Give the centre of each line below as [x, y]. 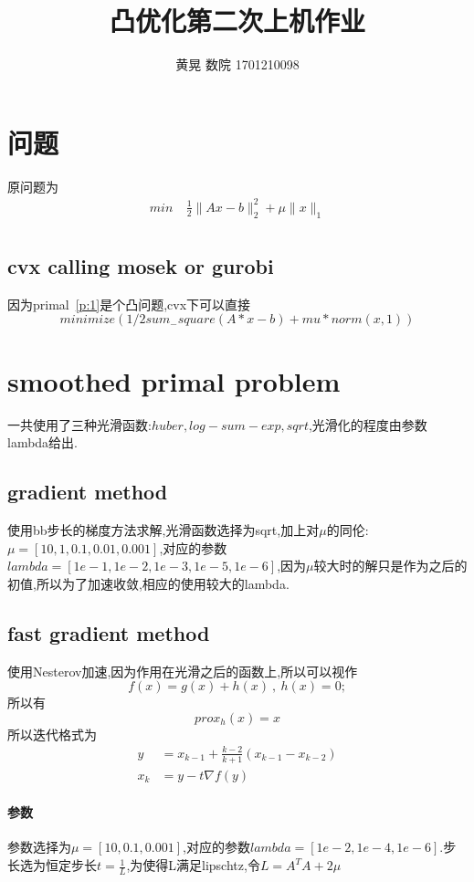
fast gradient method [109, 632]
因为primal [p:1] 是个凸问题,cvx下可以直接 [129, 304]
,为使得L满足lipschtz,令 [193, 865]
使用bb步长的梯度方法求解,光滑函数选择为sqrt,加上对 [163, 529]
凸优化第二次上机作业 [237, 21]
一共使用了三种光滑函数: [79, 424]
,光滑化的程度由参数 [368, 424]
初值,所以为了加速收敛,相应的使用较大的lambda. [148, 583]
